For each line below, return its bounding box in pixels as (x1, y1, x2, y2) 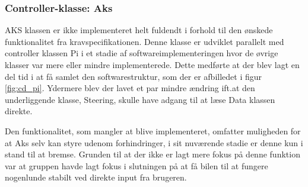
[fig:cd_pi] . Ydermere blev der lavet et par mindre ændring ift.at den (5, 82, 255, 94)
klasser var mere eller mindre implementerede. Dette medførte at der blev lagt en (5, 59, 300, 70)
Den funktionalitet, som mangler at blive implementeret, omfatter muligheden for (5, 124, 301, 137)
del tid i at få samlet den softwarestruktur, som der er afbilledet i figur (5, 70, 262, 82)
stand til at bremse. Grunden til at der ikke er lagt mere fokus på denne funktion (5, 148, 300, 160)
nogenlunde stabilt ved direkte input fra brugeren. (5, 171, 187, 183)
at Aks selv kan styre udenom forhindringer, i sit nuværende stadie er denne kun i (5, 136, 303, 149)
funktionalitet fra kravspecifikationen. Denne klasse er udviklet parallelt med (5, 35, 284, 47)
